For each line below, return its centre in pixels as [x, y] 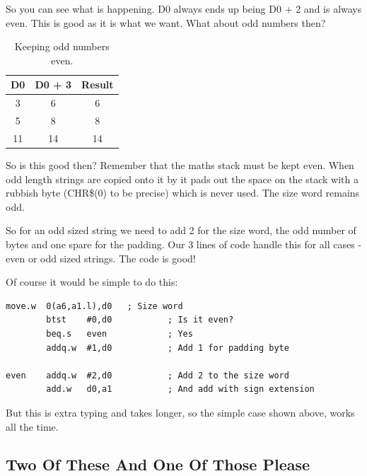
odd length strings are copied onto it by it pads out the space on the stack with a [182, 179]
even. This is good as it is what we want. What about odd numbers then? [166, 22]
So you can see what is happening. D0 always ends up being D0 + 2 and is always [184, 8]
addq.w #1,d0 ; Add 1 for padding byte [168, 348]
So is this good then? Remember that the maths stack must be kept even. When [180, 165]
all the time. [32, 426]
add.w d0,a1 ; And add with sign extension [180, 389]
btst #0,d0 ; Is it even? [140, 320]
